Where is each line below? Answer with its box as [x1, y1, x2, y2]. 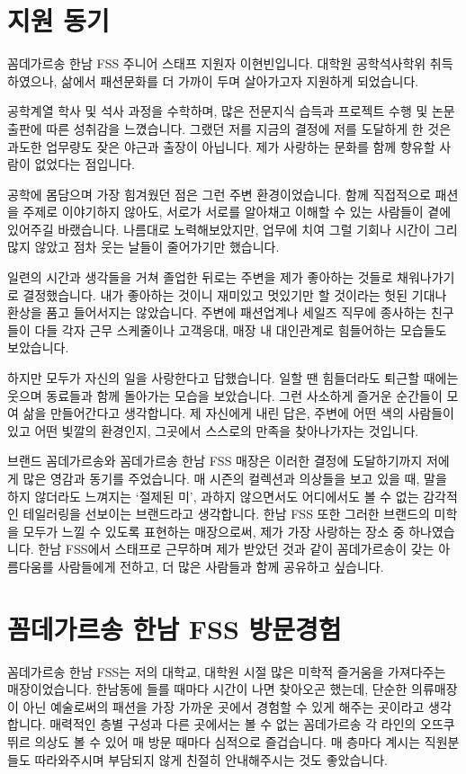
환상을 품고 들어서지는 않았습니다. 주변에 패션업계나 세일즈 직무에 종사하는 [7, 303, 427, 322]
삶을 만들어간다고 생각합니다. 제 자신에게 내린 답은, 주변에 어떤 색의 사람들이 [22, 404, 454, 423]
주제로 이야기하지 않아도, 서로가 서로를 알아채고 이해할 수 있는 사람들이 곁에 [22, 202, 452, 221]
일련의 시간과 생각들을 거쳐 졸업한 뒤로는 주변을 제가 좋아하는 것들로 [7, 268, 393, 287]
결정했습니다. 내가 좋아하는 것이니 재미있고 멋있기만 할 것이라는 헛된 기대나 [22, 285, 447, 304]
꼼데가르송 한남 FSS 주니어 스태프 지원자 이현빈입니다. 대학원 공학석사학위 [7, 54, 426, 73]
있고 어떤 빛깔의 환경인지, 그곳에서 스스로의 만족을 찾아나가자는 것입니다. [7, 421, 419, 440]
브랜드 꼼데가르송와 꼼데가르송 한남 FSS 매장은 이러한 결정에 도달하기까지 [7, 451, 423, 470]
